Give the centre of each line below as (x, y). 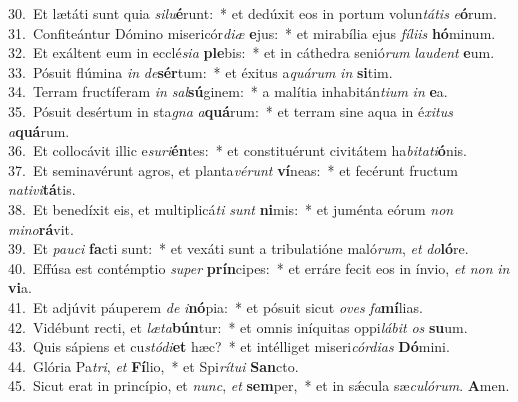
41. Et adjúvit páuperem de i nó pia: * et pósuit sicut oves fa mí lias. (215, 306)
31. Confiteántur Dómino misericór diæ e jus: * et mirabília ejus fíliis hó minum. (252, 32)
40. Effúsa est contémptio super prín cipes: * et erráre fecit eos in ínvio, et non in (259, 267)
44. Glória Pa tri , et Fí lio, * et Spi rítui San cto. (153, 365)
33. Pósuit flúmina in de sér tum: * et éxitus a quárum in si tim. (200, 71)
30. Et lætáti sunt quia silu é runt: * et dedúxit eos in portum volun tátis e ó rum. (252, 13)
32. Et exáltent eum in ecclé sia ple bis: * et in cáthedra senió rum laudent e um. (251, 52)
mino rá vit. (41, 228)
